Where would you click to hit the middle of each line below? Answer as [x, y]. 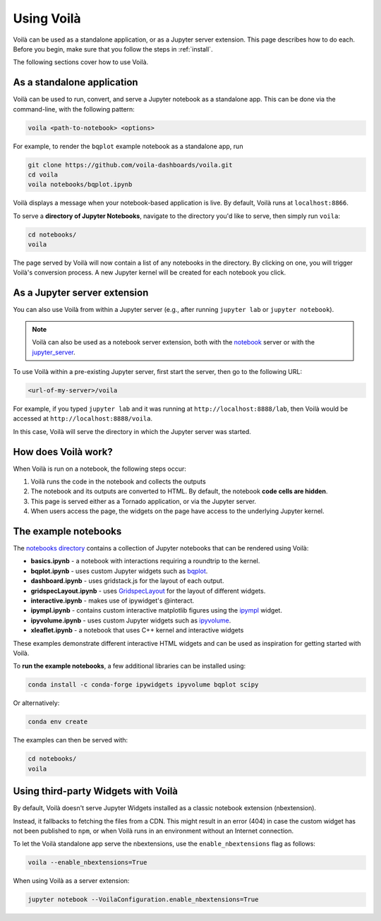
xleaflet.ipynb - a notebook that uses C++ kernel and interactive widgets [137, 630]
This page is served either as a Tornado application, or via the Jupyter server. [144, 501]
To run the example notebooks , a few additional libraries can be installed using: [129, 666]
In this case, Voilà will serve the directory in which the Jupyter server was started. [132, 431]
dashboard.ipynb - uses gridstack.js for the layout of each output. [127, 581]
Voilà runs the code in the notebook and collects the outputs [118, 481]
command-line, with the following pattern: [74, 109]
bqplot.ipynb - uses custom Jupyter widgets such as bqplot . [119, 571]
